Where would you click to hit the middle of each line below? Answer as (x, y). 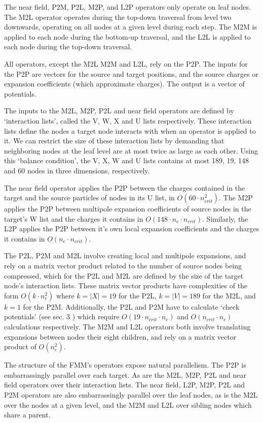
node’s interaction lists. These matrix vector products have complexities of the (126, 285)
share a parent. (27, 415)
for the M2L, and (229, 295)
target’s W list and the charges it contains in (74, 218)
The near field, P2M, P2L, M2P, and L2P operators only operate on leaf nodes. (127, 7)
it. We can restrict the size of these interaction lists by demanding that (114, 141)
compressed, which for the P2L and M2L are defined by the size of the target (124, 275)
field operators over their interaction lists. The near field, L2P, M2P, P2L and (125, 385)
